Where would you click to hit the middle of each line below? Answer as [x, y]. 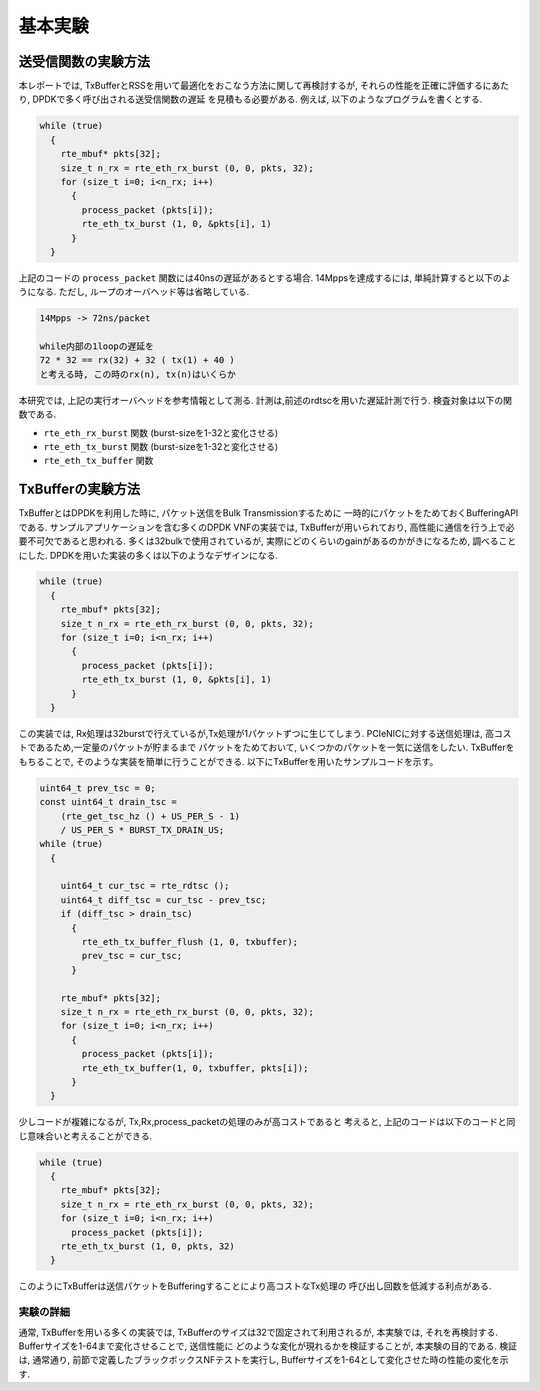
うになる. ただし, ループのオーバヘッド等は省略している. [134, 292]
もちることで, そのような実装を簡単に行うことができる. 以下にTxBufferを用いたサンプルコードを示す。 [228, 761]
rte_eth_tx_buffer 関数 [98, 461]
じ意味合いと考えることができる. [85, 1136]
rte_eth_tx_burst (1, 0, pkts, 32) [147, 1246]
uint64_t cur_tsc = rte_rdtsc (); [145, 886]
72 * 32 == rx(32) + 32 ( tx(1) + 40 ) [137, 360]
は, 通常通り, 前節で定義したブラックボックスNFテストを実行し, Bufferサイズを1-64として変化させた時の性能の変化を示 [263, 1360]
